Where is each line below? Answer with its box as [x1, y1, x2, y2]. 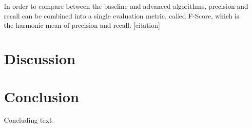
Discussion [4, 48, 76, 68]
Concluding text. [4, 115, 54, 125]
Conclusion [4, 87, 79, 107]
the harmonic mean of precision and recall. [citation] [4, 20, 160, 30]
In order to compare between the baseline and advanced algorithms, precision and [4, 1, 248, 11]
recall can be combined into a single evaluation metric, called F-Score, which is [4, 10, 239, 20]
